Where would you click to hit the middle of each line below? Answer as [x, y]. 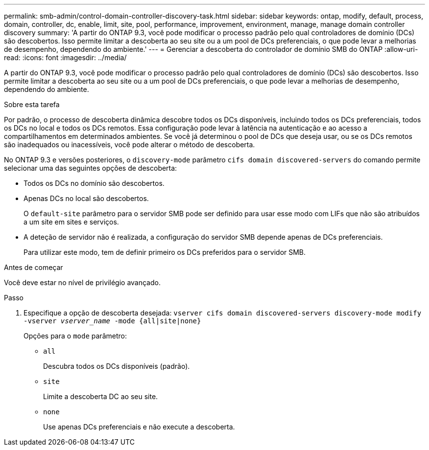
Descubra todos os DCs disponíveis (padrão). [117, 366]
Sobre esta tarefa [32, 104]
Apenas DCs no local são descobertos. [86, 198]
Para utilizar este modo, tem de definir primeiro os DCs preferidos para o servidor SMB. [165, 252]
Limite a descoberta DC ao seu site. [101, 396]
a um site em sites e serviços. [71, 222]
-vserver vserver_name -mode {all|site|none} [112, 321]
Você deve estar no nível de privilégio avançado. [82, 282]
